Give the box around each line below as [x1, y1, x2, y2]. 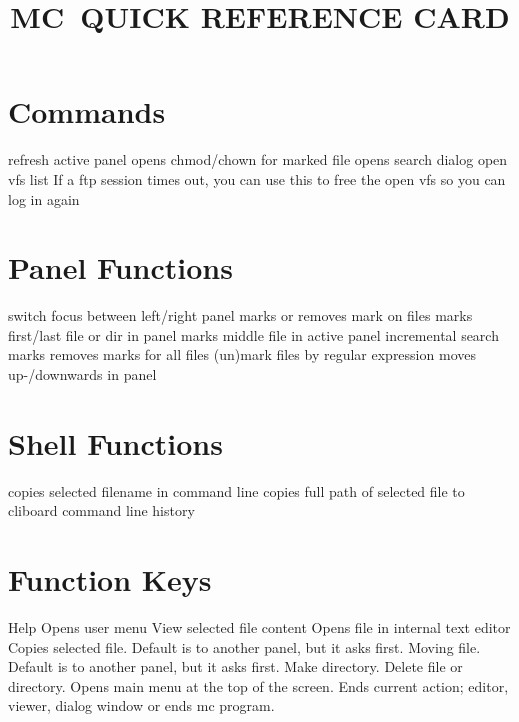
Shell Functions [8, 422, 223, 463]
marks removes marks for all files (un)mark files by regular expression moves [8, 344, 476, 365]
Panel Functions [8, 247, 233, 288]
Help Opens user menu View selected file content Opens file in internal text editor [8, 617, 511, 638]
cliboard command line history [8, 500, 195, 521]
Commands [8, 91, 166, 132]
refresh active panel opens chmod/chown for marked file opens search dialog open [8, 149, 508, 170]
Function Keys [8, 559, 212, 600]
